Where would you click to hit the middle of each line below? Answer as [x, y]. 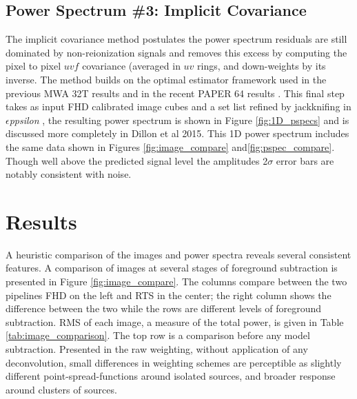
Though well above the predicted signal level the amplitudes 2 [137, 160]
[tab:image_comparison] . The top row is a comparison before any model [158, 335]
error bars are [305, 160]
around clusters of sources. [61, 389]
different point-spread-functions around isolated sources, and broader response [171, 376]
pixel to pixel [33, 66]
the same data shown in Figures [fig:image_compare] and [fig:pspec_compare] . [170, 146]
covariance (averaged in [131, 66]
